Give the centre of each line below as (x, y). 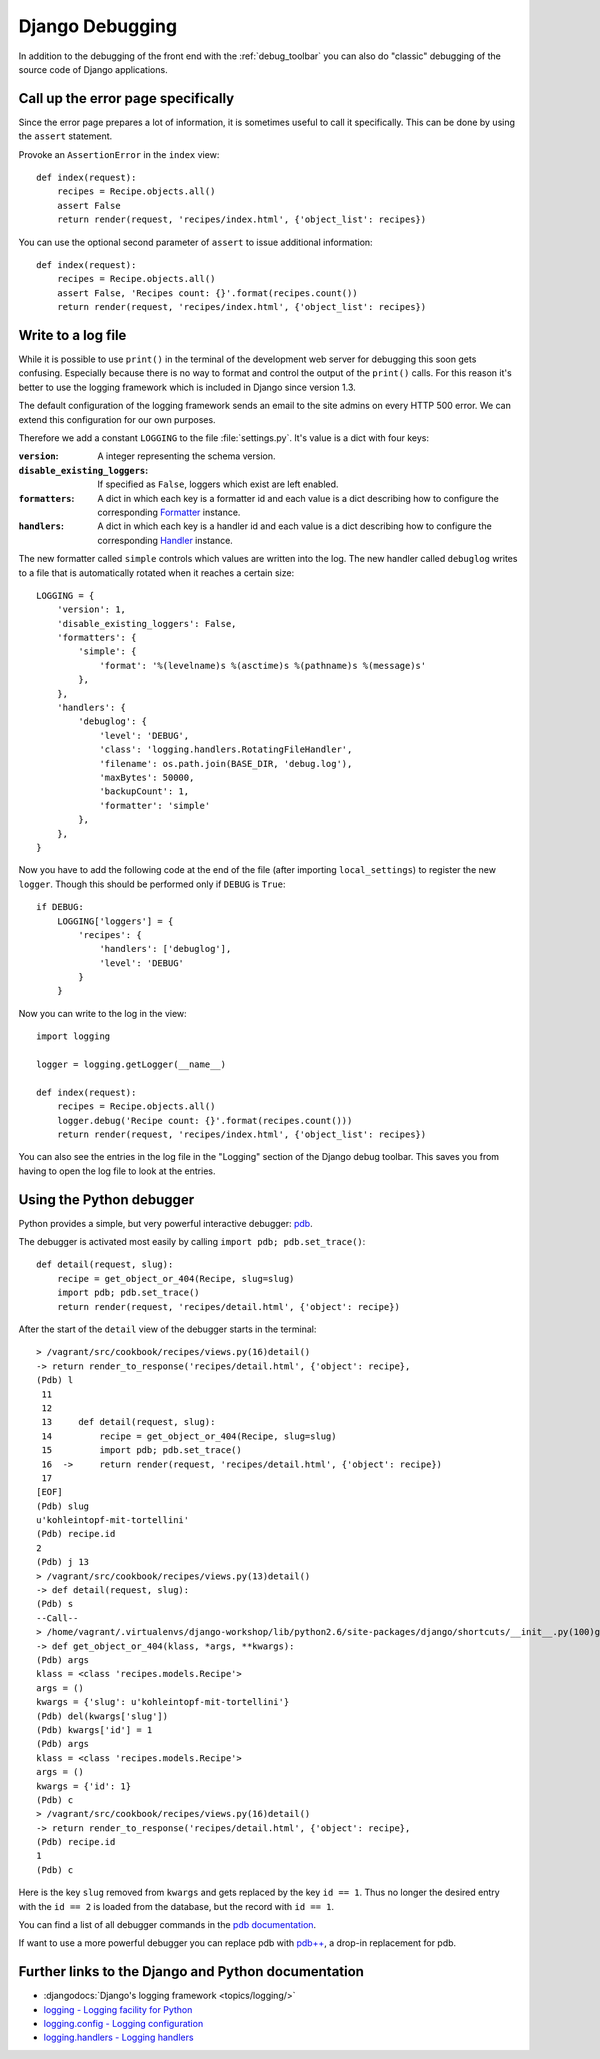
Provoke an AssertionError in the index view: (119, 154)
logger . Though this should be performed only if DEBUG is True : (152, 884)
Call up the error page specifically (126, 98)
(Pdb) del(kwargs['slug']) (102, 1716)
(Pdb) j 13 (63, 1562)
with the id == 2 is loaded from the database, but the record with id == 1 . (176, 1906)
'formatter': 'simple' (155, 805)
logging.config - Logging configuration (123, 2024)
